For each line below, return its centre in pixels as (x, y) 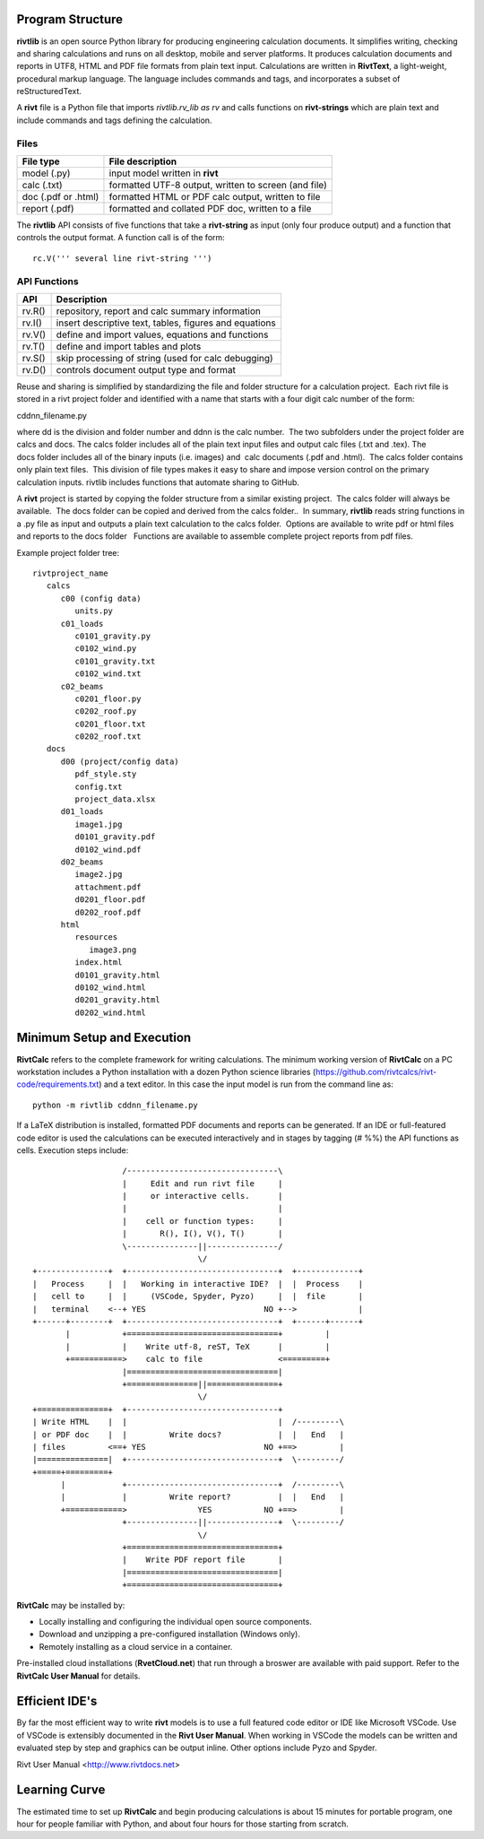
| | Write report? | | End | (203, 1497)
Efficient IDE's (57, 1701)
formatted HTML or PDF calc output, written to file (215, 197)
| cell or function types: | (203, 1221)
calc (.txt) (42, 185)
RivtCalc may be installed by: (71, 1605)
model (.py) (46, 173)
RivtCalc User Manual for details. (78, 1676)
